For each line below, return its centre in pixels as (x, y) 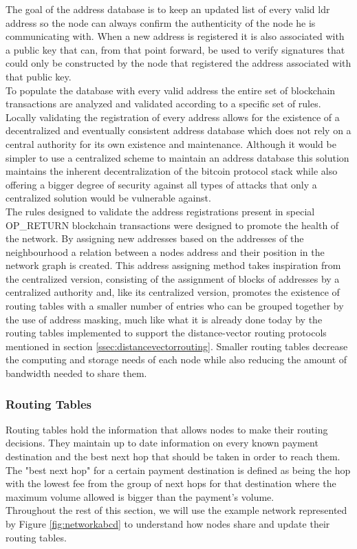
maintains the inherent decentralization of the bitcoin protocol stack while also (172, 171)
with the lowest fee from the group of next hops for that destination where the (171, 483)
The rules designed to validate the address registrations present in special (160, 211)
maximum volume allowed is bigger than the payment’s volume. (140, 496)
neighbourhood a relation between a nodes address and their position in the (165, 251)
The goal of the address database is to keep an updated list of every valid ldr (168, 9)
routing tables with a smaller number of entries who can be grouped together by (175, 306)
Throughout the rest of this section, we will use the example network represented (176, 510)
